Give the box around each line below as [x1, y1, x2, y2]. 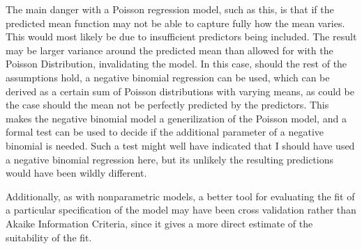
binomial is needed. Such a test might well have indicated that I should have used [6, 138, 355, 152]
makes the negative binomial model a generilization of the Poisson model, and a [6, 111, 347, 125]
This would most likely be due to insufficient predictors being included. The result [6, 29, 357, 44]
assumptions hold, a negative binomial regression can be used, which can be [6, 70, 330, 84]
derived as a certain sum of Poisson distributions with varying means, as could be [6, 83, 354, 98]
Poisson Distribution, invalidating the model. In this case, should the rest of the [6, 56, 347, 71]
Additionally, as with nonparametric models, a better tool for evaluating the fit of [6, 188, 355, 203]
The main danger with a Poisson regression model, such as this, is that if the [6, 2, 334, 16]
